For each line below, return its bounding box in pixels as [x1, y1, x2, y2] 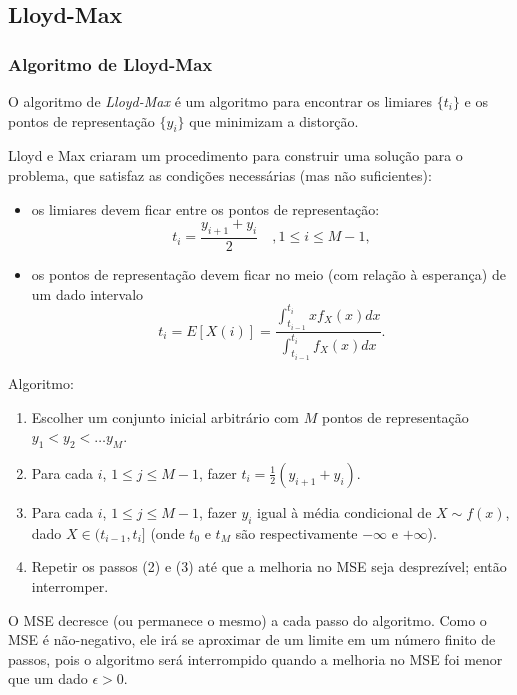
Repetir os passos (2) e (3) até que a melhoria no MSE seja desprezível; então [31, 556, 507, 577]
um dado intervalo [31, 283, 144, 304]
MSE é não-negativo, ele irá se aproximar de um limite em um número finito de [8, 629, 496, 650]
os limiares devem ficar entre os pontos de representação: [31, 198, 380, 219]
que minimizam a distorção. [189, 110, 359, 131]
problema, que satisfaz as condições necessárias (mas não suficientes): [8, 164, 432, 185]
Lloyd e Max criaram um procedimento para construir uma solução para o [8, 145, 463, 166]
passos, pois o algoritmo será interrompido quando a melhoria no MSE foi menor [8, 648, 503, 669]
